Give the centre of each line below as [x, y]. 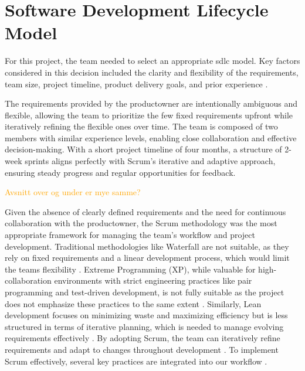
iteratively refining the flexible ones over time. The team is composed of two [141, 126]
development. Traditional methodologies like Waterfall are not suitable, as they [147, 246]
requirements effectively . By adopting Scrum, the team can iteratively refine [143, 338]
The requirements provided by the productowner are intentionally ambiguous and [151, 103]
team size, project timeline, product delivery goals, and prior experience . [136, 84]
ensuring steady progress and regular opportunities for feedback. [120, 172]
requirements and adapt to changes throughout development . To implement [142, 349]
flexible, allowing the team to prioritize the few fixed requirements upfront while [149, 115]
